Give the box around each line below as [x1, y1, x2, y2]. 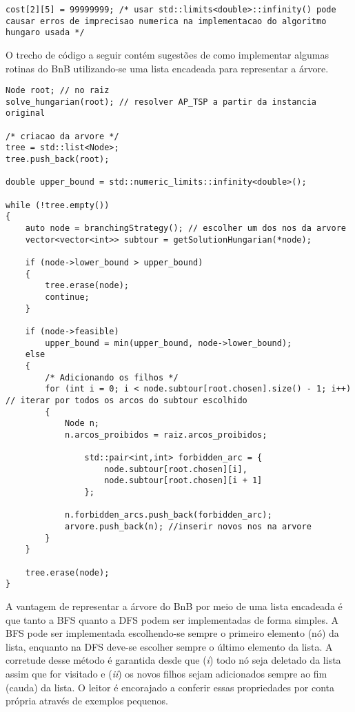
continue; [45, 292, 90, 302]
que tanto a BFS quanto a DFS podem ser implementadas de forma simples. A [6, 612, 338, 627]
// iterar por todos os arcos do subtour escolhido [6, 395, 247, 405]
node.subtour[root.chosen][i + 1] [104, 476, 263, 486]
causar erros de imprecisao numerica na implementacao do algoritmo [6, 16, 327, 26]
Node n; [64, 418, 100, 429]
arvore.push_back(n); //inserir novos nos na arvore [64, 522, 312, 532]
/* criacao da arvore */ [6, 131, 119, 141]
